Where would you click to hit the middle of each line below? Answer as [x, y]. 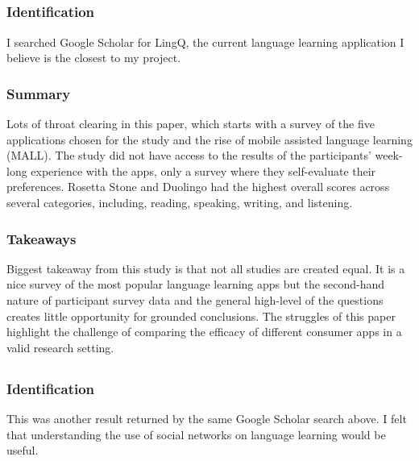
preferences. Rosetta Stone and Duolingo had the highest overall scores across [198, 187]
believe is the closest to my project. [94, 58]
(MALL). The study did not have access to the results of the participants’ [189, 155]
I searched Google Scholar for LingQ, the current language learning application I [205, 42]
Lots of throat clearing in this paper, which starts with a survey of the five [191, 124]
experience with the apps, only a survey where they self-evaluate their [203, 170]
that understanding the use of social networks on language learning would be [196, 434]
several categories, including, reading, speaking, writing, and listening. [180, 203]
